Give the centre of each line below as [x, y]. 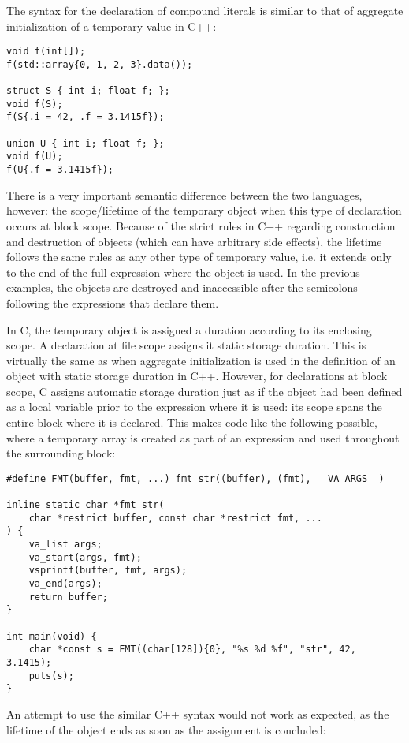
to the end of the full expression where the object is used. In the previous [183, 272]
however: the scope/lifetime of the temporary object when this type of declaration [204, 210]
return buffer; [68, 597]
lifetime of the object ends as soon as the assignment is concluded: [166, 729]
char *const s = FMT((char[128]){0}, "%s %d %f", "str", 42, [192, 650]
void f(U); [35, 157]
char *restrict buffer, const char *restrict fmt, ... [175, 518]
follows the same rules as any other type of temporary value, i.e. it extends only [199, 257]
